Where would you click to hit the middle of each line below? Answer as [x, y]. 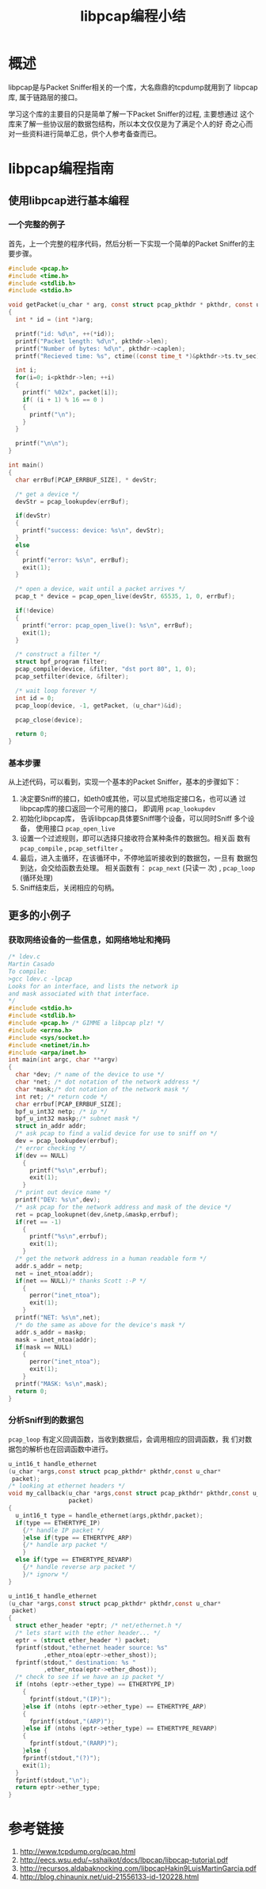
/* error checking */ [51, 1148]
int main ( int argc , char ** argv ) [63, 1060]
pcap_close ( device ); [49, 720]
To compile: [28, 971]
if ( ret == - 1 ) [38, 1222]
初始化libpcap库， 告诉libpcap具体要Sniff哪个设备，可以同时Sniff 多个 [133, 819]
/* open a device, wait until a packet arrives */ [101, 589]
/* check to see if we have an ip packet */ [90, 1677]
